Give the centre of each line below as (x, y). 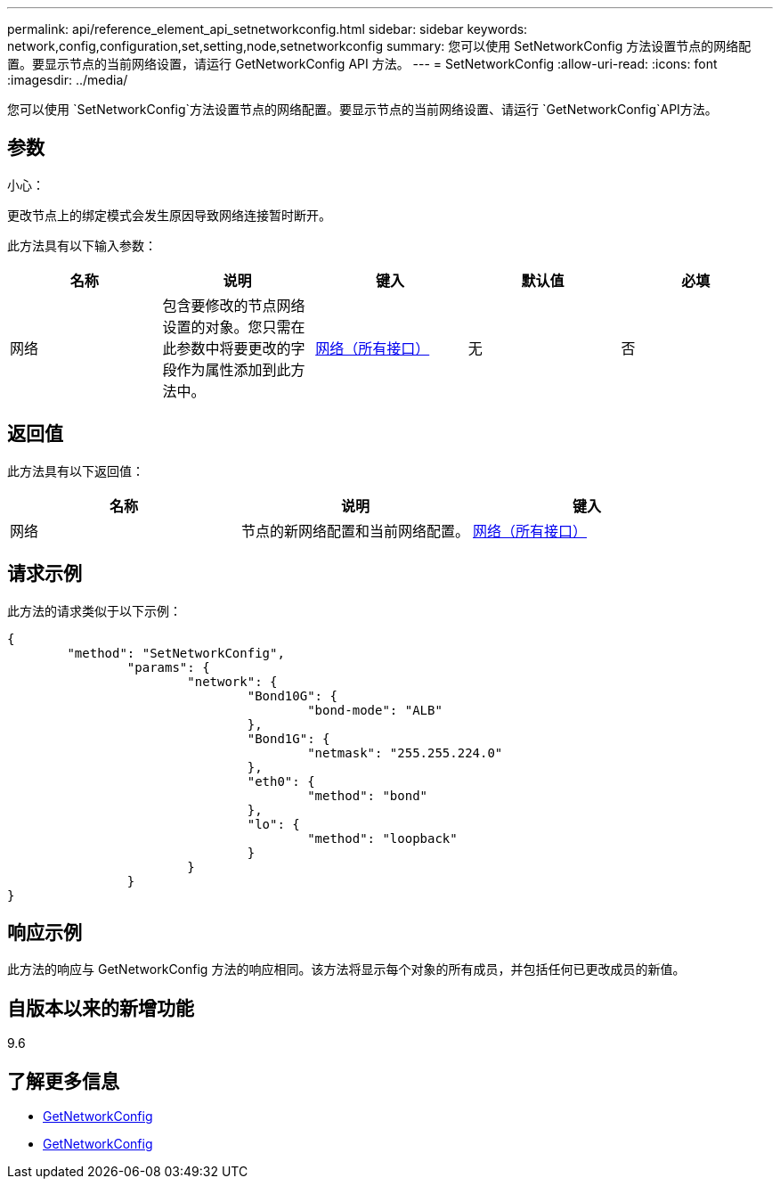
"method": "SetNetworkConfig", (176, 653)
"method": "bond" (368, 795)
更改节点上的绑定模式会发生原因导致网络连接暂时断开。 (169, 215)
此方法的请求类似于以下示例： (94, 610)
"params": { (168, 667)
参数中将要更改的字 (241, 348)
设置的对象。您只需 (227, 327)
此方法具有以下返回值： (76, 470)
